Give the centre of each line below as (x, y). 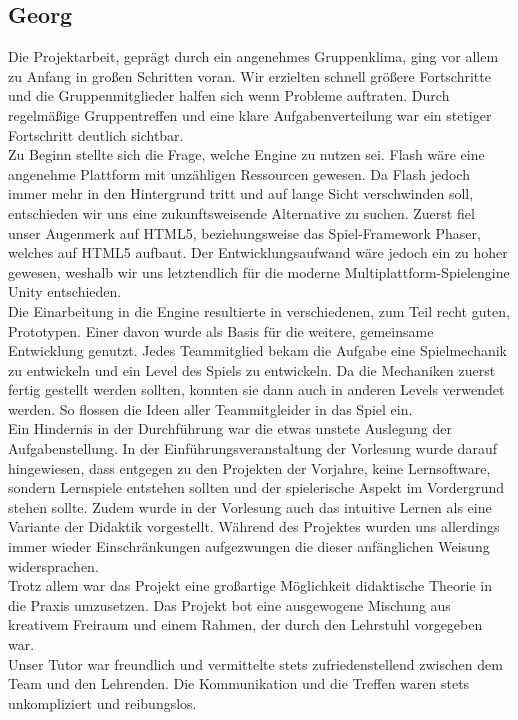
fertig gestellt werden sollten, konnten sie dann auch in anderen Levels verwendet (256, 389)
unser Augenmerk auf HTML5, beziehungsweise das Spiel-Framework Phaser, (244, 232)
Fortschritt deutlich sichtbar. (96, 134)
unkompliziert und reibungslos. (102, 702)
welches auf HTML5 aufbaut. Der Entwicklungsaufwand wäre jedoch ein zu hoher (258, 252)
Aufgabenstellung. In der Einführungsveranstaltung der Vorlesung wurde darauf (252, 448)
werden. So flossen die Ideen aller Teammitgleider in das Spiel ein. (210, 408)
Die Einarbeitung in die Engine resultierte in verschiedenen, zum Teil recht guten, (259, 310)
